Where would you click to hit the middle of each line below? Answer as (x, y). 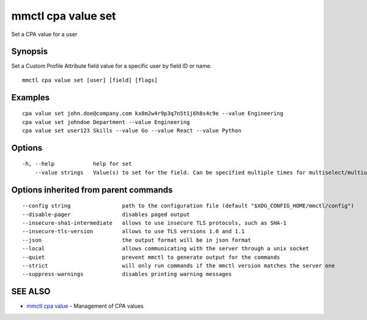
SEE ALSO (31, 292)
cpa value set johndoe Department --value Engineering (106, 122)
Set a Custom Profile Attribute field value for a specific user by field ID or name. (112, 66)
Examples (31, 97)
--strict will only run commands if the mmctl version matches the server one (179, 265)
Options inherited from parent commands (92, 190)
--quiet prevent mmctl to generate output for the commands (151, 257)
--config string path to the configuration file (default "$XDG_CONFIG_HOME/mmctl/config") (188, 206)
